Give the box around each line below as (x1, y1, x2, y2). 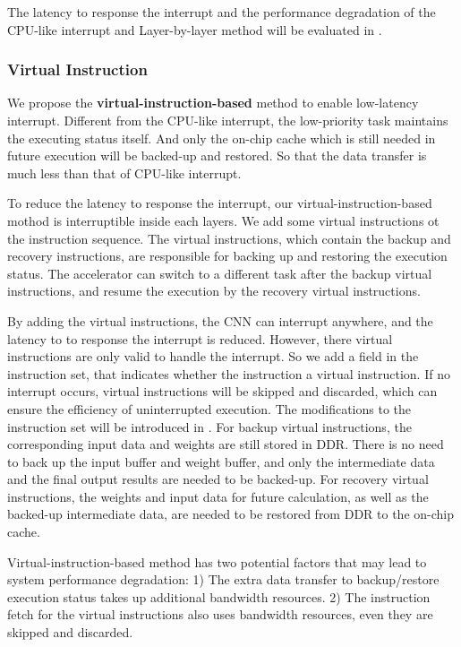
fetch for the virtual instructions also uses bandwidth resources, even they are (7, 605, 433, 624)
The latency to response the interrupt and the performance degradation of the (7, 3, 436, 21)
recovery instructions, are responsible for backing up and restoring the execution (7, 246, 448, 265)
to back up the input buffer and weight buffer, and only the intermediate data (7, 452, 435, 470)
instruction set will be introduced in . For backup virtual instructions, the (7, 417, 412, 436)
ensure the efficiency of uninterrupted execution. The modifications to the (7, 399, 411, 418)
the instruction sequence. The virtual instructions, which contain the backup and (7, 229, 451, 247)
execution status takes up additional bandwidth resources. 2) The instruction (7, 587, 431, 606)
